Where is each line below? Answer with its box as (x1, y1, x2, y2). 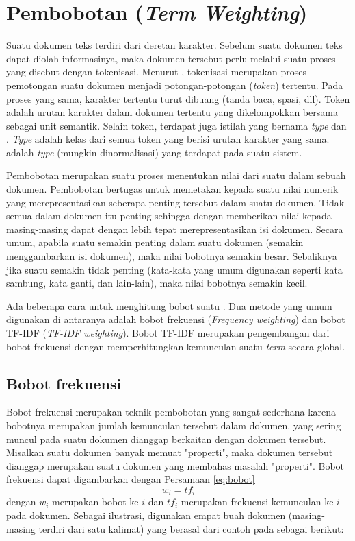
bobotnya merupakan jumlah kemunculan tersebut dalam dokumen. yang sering (6, 418, 341, 432)
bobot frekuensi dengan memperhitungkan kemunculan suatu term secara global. (6, 339, 345, 353)
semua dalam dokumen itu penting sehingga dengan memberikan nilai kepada (6, 208, 332, 223)
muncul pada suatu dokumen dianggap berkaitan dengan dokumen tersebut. (6, 431, 326, 446)
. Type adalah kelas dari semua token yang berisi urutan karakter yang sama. (6, 132, 330, 146)
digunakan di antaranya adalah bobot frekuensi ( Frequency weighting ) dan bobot (6, 312, 345, 326)
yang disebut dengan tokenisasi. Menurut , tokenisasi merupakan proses (6, 64, 306, 79)
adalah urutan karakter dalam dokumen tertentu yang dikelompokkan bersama (6, 105, 338, 119)
